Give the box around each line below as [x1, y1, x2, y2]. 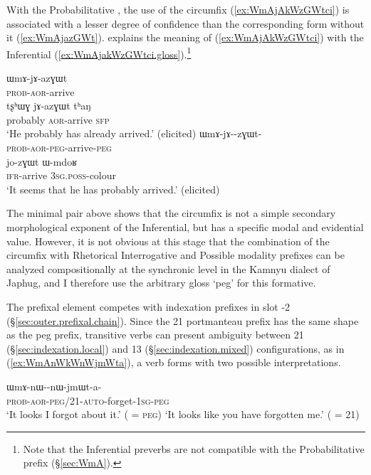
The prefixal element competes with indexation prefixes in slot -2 [6, 299, 291, 314]
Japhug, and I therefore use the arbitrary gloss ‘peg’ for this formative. [6, 275, 316, 290]
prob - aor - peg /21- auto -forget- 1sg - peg [6, 393, 169, 407]
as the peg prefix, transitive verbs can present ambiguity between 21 [6, 327, 304, 342]
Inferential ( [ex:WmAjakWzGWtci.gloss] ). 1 [6, 44, 192, 61]
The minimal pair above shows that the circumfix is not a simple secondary [6, 206, 336, 220]
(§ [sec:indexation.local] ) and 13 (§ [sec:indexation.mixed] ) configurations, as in [6, 341, 345, 356]
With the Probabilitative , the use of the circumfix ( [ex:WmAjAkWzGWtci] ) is [6, 2, 350, 16]
